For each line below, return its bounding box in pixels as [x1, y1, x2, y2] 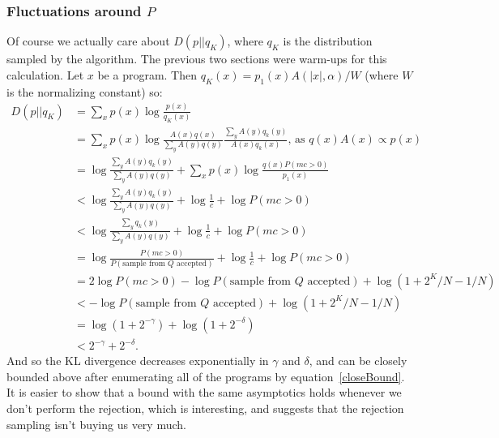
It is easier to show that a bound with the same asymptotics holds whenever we [6, 384, 402, 401]
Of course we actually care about [6, 32, 170, 49]
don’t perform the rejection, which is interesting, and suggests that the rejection [6, 400, 404, 417]
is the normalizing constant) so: [6, 83, 163, 100]
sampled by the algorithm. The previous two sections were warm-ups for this [6, 50, 387, 67]
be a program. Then [97, 66, 198, 83]
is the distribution [283, 32, 373, 49]
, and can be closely [309, 352, 407, 369]
